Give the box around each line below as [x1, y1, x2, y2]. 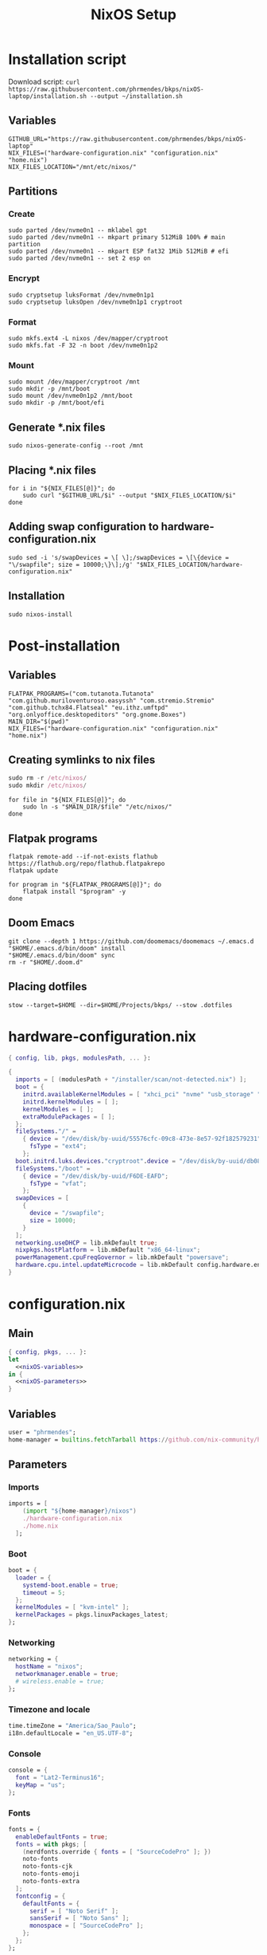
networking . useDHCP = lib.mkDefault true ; [15, 1238, 158, 1247]
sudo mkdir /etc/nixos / [8, 781, 87, 790]
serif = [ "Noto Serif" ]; [29, 1907, 119, 1915]
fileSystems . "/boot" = [15, 1164, 91, 1173]
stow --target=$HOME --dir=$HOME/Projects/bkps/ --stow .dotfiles [8, 1001, 233, 1009]
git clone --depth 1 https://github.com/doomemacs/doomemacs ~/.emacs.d [8, 937, 254, 946]
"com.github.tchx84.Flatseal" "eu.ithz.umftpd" [8, 703, 169, 711]
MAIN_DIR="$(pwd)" [8, 718, 69, 726]
